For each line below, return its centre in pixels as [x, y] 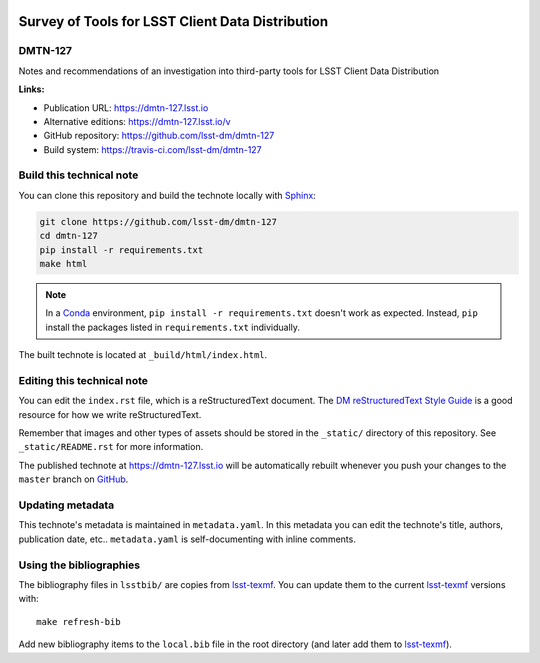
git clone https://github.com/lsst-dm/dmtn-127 [158, 221]
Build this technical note [78, 175]
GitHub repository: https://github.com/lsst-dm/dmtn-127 [159, 136]
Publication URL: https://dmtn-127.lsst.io [126, 107]
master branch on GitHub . [73, 479]
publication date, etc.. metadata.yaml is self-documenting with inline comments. [187, 539]
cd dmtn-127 [69, 236]
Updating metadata [66, 505]
